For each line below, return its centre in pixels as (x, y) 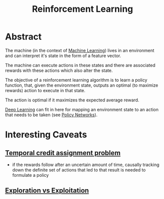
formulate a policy (30, 175)
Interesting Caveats (46, 135)
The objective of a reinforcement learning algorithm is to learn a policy (76, 80)
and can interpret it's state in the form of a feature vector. (63, 56)
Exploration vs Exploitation (47, 191)
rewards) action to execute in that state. (45, 90)
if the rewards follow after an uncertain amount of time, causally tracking (86, 165)
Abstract (23, 37)
